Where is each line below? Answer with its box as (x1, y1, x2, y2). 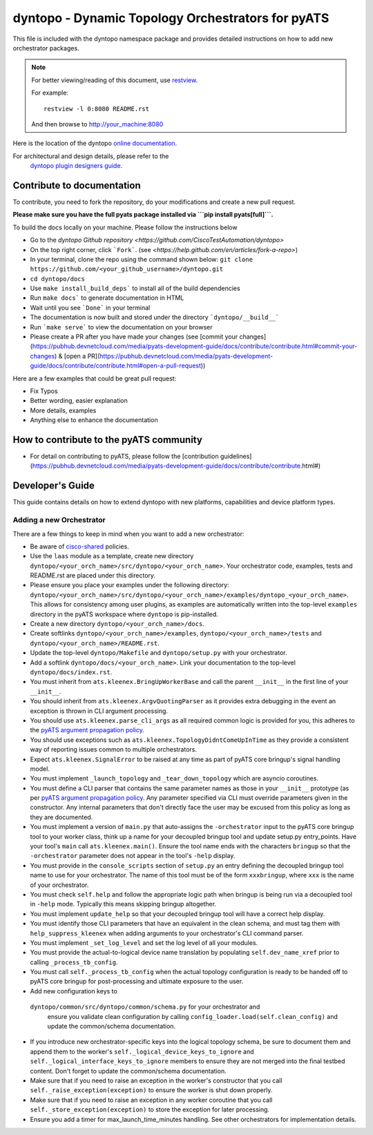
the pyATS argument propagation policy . (30, 726, 144, 734)
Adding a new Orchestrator (12, 515, 106, 525)
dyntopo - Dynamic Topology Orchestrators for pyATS (12, 10, 329, 26)
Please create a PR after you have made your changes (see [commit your (30, 332, 238, 341)
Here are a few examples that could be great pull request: (12, 374, 177, 383)
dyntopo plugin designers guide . (30, 162, 123, 170)
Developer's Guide (12, 480, 95, 492)
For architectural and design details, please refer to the (12, 152, 169, 160)
